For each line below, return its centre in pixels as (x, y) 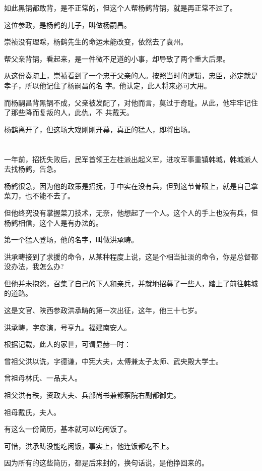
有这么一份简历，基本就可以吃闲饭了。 (68, 429)
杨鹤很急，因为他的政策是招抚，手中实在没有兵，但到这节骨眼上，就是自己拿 (131, 186)
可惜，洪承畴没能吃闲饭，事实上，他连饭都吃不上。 (89, 446)
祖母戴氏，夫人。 (32, 412)
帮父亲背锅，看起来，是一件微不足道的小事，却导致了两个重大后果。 (117, 58)
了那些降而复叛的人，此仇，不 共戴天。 (69, 112)
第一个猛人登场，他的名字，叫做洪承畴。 (71, 240)
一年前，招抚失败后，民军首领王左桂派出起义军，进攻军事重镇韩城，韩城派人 (131, 159)
